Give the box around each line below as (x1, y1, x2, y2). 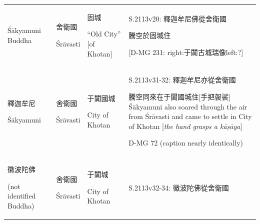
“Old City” (87, 28, 121, 39)
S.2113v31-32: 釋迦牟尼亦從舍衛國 (128, 74, 236, 85)
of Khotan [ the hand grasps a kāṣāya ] (128, 120, 242, 131)
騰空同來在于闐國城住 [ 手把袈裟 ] (128, 91, 231, 101)
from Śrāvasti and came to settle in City (128, 111, 252, 121)
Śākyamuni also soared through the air (128, 101, 247, 111)
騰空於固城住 (128, 30, 171, 40)
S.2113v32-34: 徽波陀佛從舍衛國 (128, 182, 229, 192)
